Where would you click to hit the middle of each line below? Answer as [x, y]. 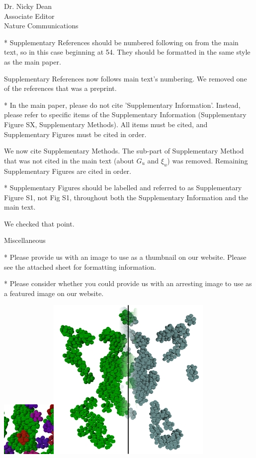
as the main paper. [33, 61]
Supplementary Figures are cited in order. [68, 171]
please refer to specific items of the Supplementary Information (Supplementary [125, 114]
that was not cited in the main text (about [69, 160]
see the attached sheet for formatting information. [80, 267]
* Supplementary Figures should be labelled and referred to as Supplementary [123, 188]
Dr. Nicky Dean [28, 6]
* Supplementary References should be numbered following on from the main [121, 42]
